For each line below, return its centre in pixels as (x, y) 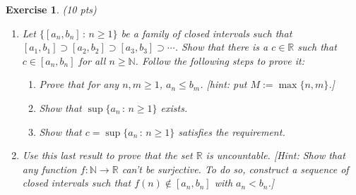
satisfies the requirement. (232, 131)
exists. (174, 107)
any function (49, 169)
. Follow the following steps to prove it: (220, 60)
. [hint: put (224, 84)
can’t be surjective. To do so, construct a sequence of (235, 169)
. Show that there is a (221, 47)
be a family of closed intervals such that (207, 33)
